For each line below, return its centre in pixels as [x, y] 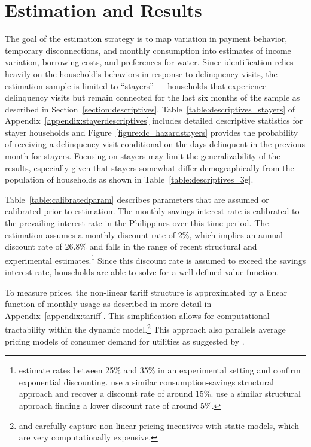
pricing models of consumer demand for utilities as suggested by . [125, 341]
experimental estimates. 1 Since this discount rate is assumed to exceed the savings [155, 259]
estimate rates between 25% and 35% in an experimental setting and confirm [160, 370]
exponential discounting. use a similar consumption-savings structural [146, 381]
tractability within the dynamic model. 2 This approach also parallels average [145, 329]
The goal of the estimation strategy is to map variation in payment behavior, [146, 39]
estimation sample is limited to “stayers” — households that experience [136, 85]
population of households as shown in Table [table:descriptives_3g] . [129, 179]
